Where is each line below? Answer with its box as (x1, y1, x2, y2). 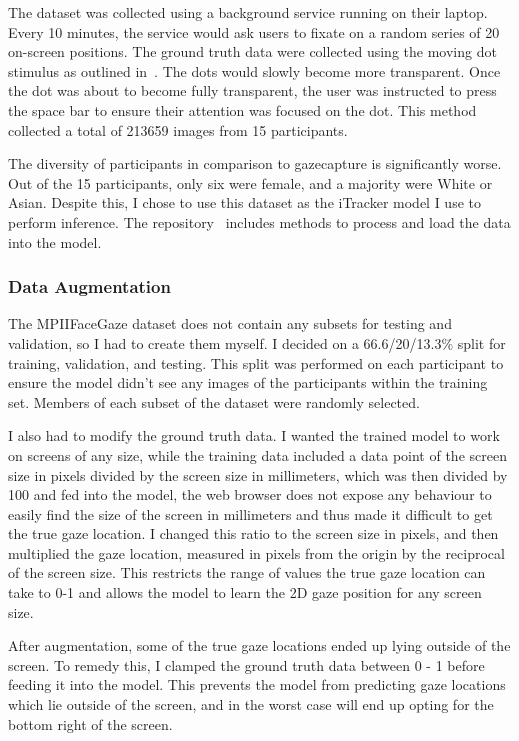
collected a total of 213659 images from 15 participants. (8, 119, 348, 140)
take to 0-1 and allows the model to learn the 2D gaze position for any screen (8, 582, 482, 603)
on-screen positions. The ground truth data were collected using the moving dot (8, 41, 497, 62)
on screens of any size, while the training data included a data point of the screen (8, 444, 507, 465)
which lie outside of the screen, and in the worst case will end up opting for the (8, 694, 494, 715)
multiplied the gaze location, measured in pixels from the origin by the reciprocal (8, 542, 505, 563)
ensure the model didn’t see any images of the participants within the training (8, 372, 488, 393)
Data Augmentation (8, 274, 171, 299)
